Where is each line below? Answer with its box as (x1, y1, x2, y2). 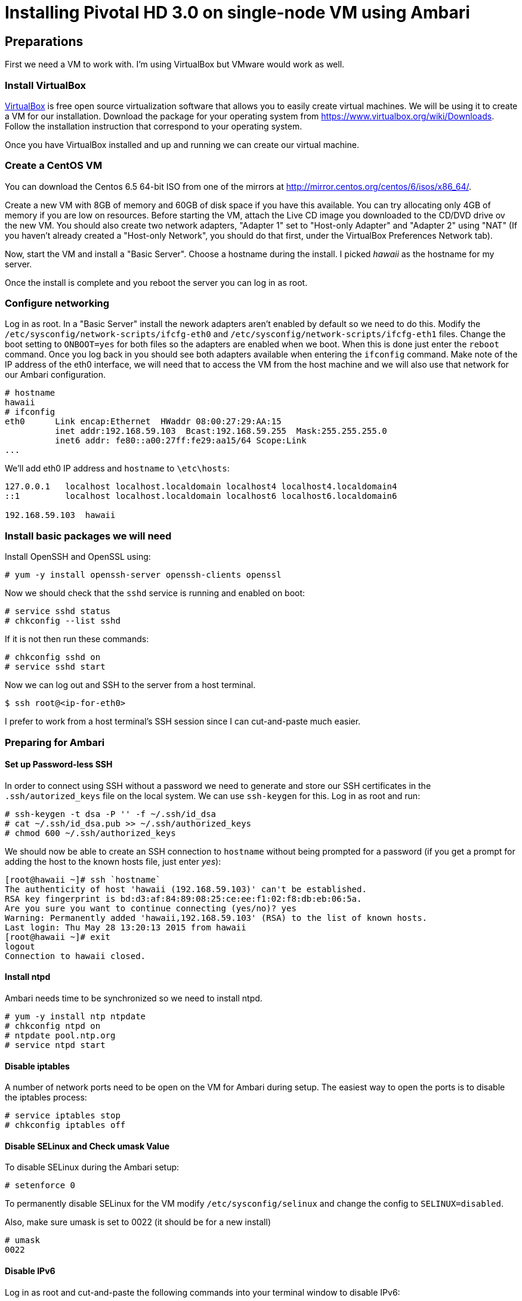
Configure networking (5, 297, 110, 310)
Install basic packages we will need (5, 529, 172, 542)
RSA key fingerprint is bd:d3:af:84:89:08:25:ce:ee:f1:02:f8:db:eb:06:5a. (5, 893, 362, 904)
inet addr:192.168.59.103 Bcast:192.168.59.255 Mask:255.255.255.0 (55, 426, 387, 436)
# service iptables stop (5, 1111, 121, 1121)
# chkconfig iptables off (5, 1120, 126, 1130)
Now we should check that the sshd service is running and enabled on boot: (5, 588, 305, 599)
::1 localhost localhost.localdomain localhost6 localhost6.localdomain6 (5, 491, 397, 501)
